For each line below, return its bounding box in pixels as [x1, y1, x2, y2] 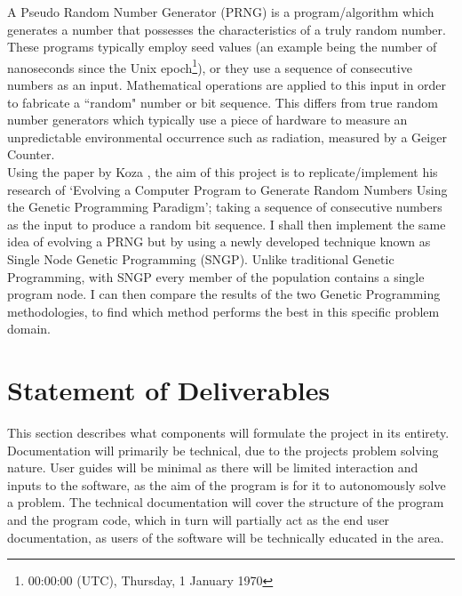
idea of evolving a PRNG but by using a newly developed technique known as [7, 232, 431, 251]
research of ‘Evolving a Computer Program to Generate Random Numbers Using [7, 180, 448, 198]
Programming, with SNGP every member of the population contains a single [7, 267, 425, 286]
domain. [7, 319, 52, 338]
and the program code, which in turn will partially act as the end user [7, 511, 390, 529]
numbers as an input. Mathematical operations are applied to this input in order [7, 76, 447, 94]
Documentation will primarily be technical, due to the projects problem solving [7, 440, 439, 459]
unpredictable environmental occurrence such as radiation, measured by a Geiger [7, 127, 447, 146]
